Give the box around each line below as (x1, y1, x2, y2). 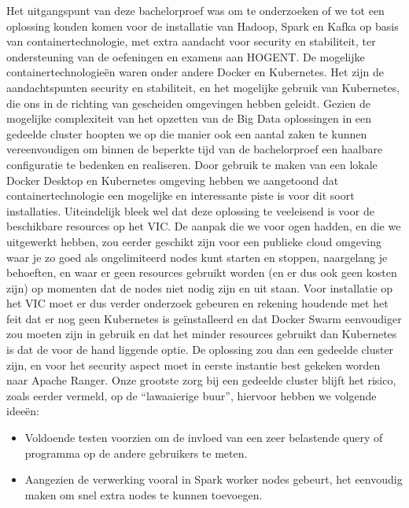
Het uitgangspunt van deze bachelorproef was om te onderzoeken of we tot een (6, 2, 385, 18)
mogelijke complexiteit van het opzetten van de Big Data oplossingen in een (6, 110, 372, 127)
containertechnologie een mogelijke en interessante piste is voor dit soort (6, 187, 355, 204)
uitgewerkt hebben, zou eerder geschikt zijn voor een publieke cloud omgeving (6, 233, 382, 249)
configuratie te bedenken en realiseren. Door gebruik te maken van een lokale (6, 156, 378, 172)
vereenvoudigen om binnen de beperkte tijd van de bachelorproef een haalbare (6, 141, 383, 157)
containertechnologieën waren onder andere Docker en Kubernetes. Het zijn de (6, 64, 384, 80)
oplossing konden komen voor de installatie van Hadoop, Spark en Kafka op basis (6, 17, 399, 34)
